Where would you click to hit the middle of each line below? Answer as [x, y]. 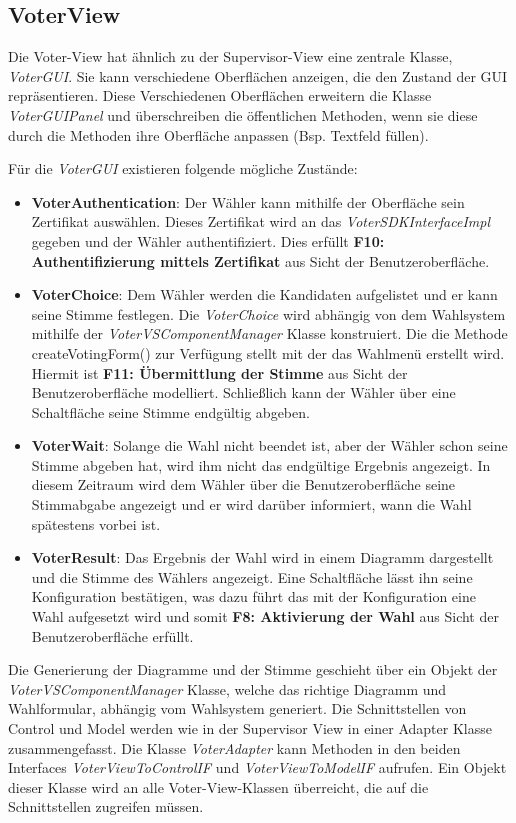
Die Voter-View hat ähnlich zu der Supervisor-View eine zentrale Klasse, [230, 56]
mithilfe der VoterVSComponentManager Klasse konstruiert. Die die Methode [269, 333]
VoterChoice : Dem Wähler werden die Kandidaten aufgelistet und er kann [264, 294]
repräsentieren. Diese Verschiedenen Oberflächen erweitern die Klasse [220, 95]
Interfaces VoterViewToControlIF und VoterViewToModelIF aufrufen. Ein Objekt [257, 767]
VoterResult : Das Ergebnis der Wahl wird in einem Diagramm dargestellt [262, 557]
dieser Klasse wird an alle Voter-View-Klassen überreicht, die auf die [218, 786]
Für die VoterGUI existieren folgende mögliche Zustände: [183, 168]
